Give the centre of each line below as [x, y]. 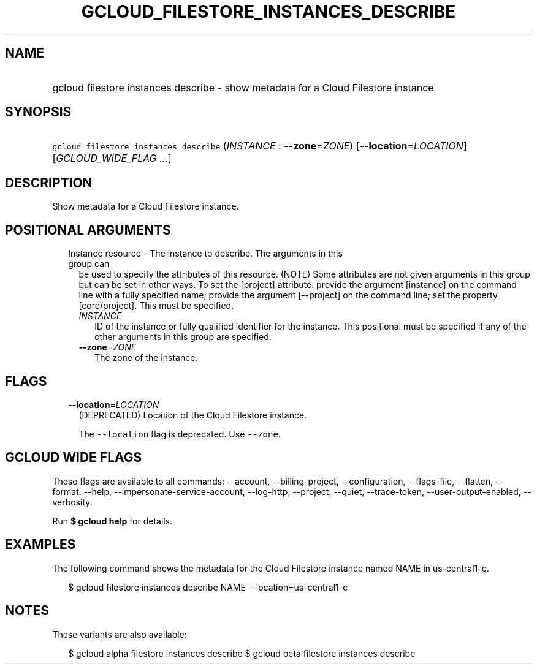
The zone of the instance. [146, 358]
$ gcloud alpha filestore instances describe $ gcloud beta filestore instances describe [242, 653]
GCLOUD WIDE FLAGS [74, 458]
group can [89, 264]
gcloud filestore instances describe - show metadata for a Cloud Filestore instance [243, 87]
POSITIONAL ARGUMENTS [88, 230]
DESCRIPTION [49, 183]
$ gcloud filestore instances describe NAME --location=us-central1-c [208, 587]
